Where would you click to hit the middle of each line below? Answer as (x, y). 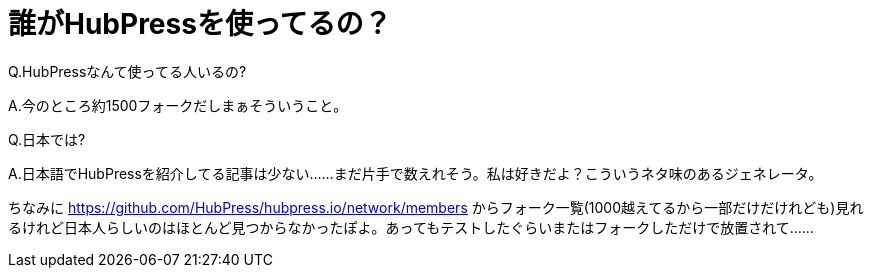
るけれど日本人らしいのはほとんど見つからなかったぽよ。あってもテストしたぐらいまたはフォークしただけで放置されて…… (411, 227)
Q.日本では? (47, 139)
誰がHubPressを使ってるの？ (200, 24)
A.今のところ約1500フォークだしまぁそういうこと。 (178, 105)
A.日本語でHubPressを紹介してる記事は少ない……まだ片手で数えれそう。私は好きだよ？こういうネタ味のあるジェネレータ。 (415, 173)
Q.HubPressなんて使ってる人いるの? (127, 71)
